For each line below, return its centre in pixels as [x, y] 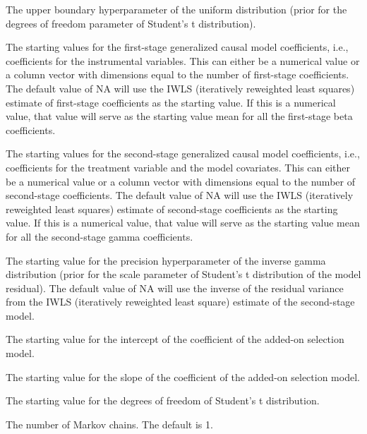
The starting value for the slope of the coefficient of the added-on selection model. [183, 376]
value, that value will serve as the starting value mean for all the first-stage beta [179, 116]
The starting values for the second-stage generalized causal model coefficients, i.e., [183, 153]
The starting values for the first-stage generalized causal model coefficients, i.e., [177, 47]
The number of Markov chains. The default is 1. [109, 424]
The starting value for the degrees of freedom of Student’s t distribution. [163, 400]
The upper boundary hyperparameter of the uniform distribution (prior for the [176, 9]
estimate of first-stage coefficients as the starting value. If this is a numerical [171, 102]
